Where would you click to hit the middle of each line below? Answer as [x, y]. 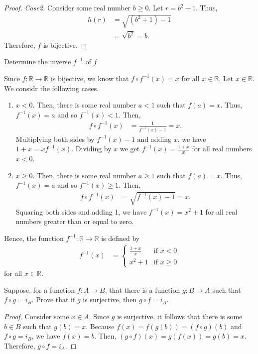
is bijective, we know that [90, 78]
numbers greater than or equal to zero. [75, 221]
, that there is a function [142, 290]
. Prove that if [53, 299]
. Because [100, 326]
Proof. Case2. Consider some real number [67, 7]
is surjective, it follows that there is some [180, 316]
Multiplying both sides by [55, 139]
